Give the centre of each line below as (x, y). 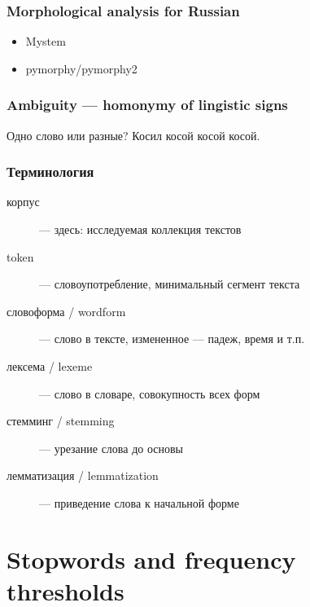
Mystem (46, 41)
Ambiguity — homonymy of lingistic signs (147, 105)
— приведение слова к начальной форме (139, 502)
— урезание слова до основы (111, 448)
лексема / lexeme (50, 366)
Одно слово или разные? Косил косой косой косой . (133, 135)
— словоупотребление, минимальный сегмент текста (170, 284)
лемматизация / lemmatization (83, 475)
